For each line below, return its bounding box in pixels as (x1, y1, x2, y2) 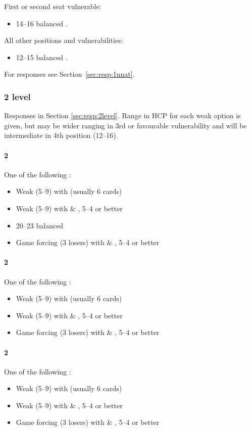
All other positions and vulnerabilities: (4, 35, 123, 45)
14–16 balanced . (16, 18, 68, 28)
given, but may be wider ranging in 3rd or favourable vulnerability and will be (4, 120, 247, 130)
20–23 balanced (16, 220, 64, 230)
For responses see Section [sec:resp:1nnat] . (4, 69, 135, 79)
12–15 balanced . (16, 52, 68, 62)
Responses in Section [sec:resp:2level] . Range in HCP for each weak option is (4, 110, 241, 121)
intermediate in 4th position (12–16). (4, 130, 118, 140)
